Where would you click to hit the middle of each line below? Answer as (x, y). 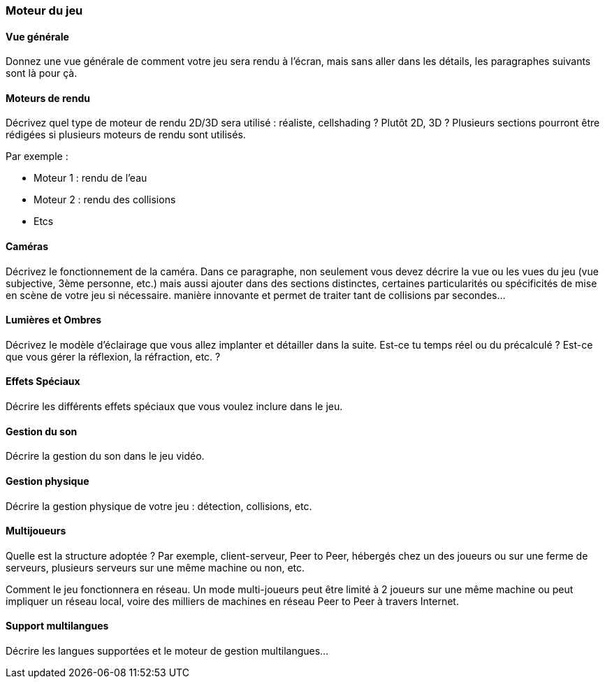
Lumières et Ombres (54, 320)
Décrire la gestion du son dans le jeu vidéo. (105, 456)
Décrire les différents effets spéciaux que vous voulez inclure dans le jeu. (174, 407)
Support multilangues (57, 626)
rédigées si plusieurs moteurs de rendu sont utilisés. (126, 135)
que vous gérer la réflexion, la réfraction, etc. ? (113, 356)
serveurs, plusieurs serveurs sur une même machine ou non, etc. (155, 567)
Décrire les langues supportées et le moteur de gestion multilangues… (167, 650)
